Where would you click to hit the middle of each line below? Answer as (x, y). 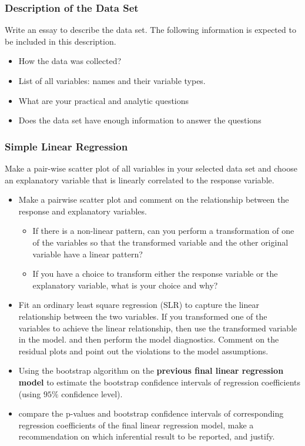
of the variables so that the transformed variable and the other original (160, 242)
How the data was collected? (70, 61)
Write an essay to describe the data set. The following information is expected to (150, 30)
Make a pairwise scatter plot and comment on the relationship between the (154, 199)
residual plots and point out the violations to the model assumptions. (143, 351)
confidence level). (92, 393)
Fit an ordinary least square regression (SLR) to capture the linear (139, 305)
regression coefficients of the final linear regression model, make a (136, 425)
